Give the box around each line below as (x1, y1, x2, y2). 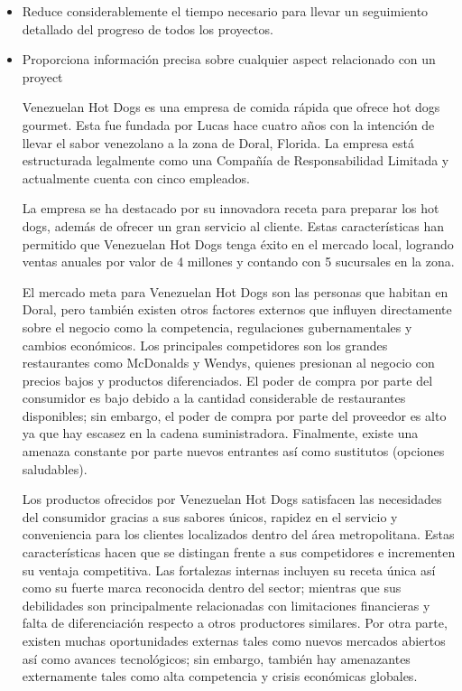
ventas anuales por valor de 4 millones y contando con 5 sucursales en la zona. (22, 252, 455, 271)
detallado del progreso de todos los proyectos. (22, 19, 273, 38)
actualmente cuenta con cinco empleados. (22, 168, 250, 187)
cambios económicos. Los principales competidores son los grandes (22, 335, 388, 354)
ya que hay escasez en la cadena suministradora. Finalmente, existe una (22, 424, 419, 443)
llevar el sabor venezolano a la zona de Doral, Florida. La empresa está (22, 133, 414, 152)
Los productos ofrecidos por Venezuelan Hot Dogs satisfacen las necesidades (22, 490, 442, 509)
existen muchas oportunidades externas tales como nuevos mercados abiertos (22, 631, 446, 649)
